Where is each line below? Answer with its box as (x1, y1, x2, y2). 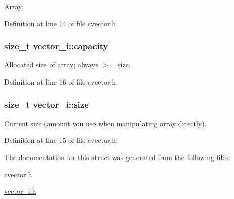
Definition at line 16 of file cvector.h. (4, 76, 118, 87)
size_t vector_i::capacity (4, 39, 108, 52)
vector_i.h (4, 186, 36, 196)
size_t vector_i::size (4, 98, 89, 110)
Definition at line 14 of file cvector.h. (4, 18, 118, 28)
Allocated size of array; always (4, 59, 99, 70)
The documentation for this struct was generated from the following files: (4, 152, 231, 162)
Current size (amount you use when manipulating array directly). (4, 117, 207, 128)
